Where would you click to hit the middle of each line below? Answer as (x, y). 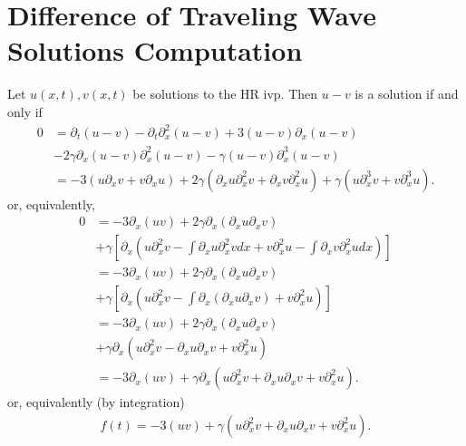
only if (25, 111)
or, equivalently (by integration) (96, 402)
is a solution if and (407, 94)
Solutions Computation (155, 50)
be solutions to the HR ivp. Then (225, 94)
